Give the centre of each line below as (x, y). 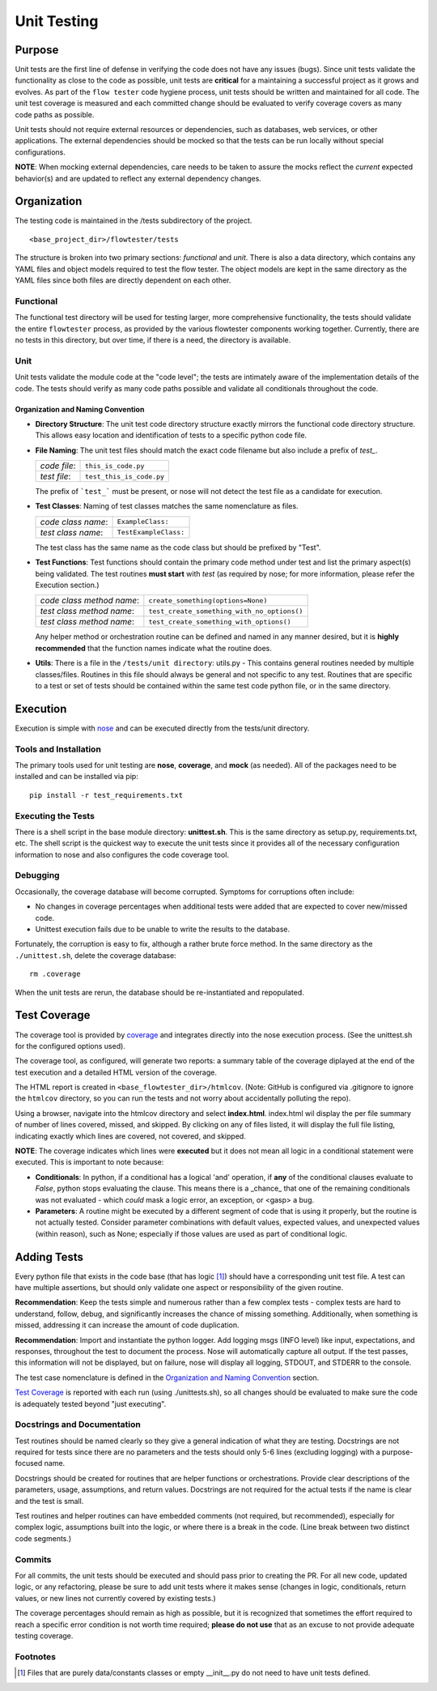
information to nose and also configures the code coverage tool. (122, 854)
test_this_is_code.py (125, 477)
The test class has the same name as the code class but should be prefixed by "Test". (178, 547)
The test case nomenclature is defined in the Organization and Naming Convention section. (167, 1378)
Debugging (37, 875)
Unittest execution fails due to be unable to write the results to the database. (163, 929)
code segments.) (43, 1538)
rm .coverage (55, 974)
